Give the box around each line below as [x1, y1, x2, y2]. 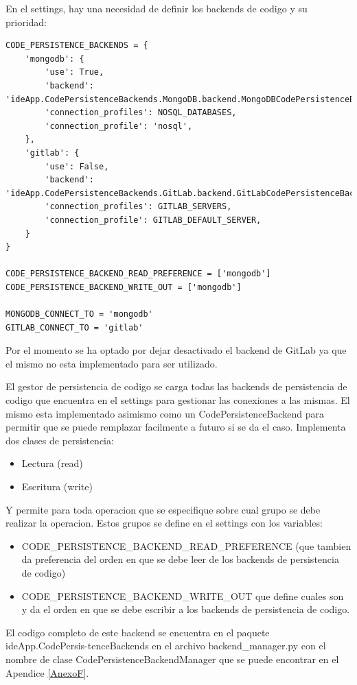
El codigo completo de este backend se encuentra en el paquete [5, 625, 270, 639]
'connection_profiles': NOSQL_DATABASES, [45, 108, 237, 118]
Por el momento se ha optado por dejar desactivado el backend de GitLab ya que [5, 343, 347, 357]
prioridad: [5, 14, 47, 29]
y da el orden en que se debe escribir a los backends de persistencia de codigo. [21, 602, 350, 616]
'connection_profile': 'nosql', [45, 121, 193, 131]
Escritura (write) [21, 479, 93, 493]
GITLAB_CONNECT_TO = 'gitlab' [5, 322, 143, 333]
